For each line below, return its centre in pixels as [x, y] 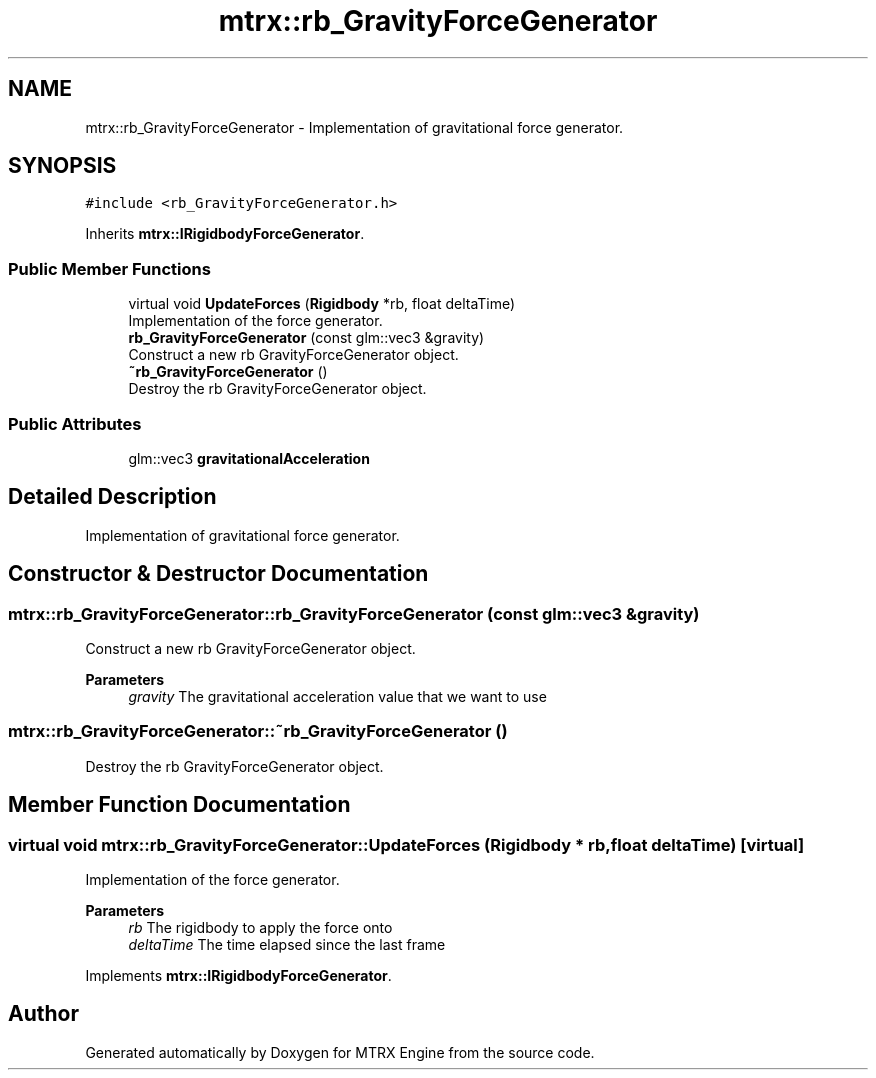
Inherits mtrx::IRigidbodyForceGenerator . [225, 234]
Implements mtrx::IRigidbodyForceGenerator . [238, 975]
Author [43, 1014]
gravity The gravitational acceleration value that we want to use [337, 696]
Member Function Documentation [179, 805]
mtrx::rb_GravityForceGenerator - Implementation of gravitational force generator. [354, 127]
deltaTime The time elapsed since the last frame [287, 944]
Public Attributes [75, 423]
